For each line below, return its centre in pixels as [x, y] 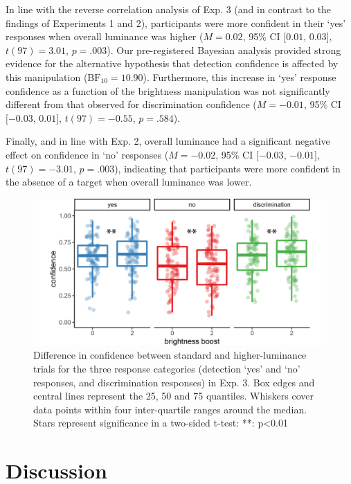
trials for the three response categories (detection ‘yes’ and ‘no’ [167, 368]
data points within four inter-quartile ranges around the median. [170, 409]
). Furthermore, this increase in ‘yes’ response [240, 77]
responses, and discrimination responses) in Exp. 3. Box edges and [174, 382]
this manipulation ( [47, 77]
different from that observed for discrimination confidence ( [131, 104]
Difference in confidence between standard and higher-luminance [170, 355]
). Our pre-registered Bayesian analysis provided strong [224, 50]
